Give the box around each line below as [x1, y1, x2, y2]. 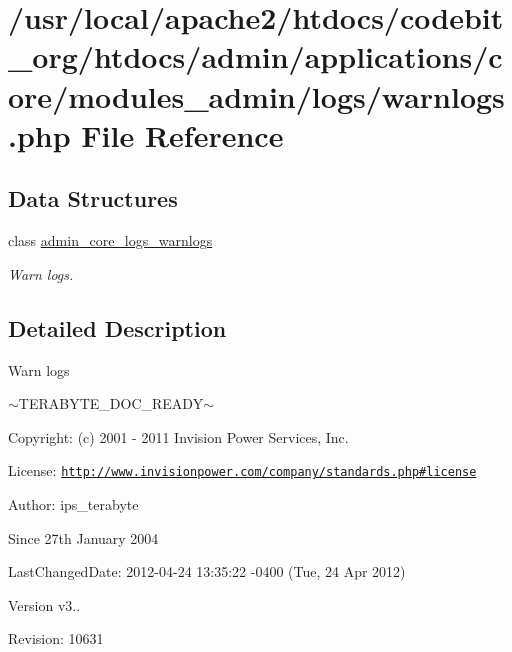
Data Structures [8, 183, 178, 214]
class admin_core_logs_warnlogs [8, 230, 213, 251]
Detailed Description [8, 312, 227, 343]
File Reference [81, 114, 284, 155]
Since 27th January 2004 [8, 527, 159, 548]
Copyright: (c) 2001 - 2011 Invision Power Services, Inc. [8, 426, 349, 447]
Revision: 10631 [8, 628, 104, 649]
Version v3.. [8, 594, 81, 615]
